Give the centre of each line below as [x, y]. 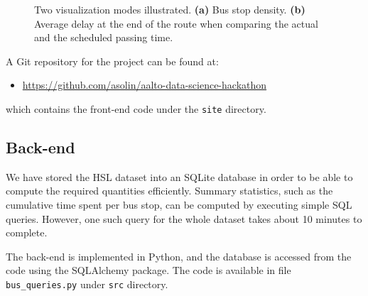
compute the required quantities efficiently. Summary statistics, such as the [169, 191]
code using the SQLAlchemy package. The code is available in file [148, 270]
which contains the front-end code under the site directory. [136, 108]
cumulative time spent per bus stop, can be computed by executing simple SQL [179, 205]
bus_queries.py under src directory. [87, 284]
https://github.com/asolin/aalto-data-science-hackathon [145, 85]
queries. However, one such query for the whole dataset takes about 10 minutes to [184, 218]
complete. [27, 232]
